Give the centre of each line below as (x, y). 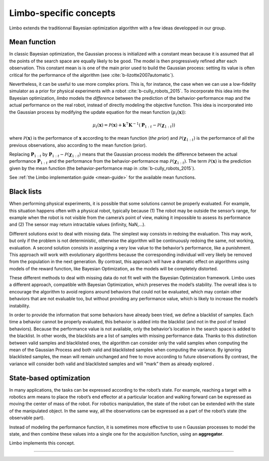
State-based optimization (50, 378)
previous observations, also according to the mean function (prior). (78, 145)
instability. (20, 306)
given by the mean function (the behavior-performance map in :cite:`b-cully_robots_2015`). (102, 168)
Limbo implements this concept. (42, 443)
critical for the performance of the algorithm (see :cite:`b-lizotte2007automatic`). (92, 75)
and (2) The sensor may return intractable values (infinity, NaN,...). (77, 225)
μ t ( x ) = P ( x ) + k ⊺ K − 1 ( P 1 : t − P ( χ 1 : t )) (134, 125)
